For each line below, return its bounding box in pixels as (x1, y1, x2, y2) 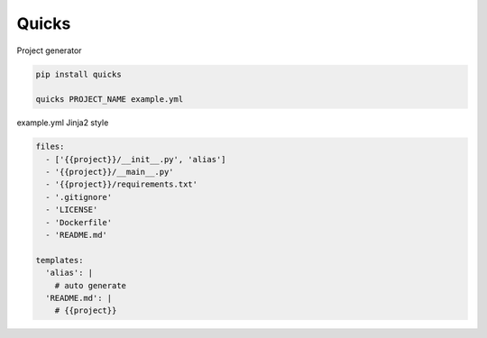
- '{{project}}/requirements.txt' (45, 179, 198, 189)
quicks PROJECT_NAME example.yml (35, 95, 184, 105)
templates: (35, 255, 84, 265)
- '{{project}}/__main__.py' (45, 167, 175, 178)
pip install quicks (35, 69, 122, 79)
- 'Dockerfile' (45, 217, 113, 227)
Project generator (16, 45, 82, 56)
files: (35, 142, 65, 152)
